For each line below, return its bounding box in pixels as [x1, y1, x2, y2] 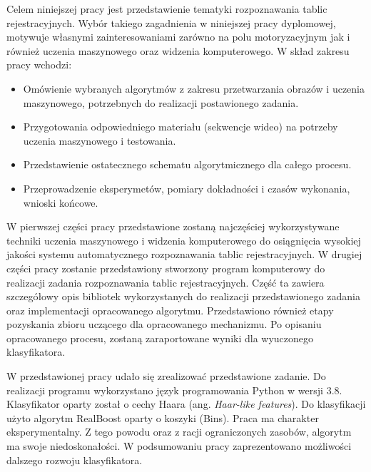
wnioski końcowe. [23, 195, 98, 210]
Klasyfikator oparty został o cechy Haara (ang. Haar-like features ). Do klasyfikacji [6, 396, 366, 411]
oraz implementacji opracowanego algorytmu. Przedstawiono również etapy [6, 302, 334, 317]
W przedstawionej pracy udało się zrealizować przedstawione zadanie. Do [6, 369, 326, 384]
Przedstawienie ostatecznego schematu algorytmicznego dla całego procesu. [23, 157, 352, 172]
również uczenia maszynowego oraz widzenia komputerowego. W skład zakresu [6, 43, 350, 58]
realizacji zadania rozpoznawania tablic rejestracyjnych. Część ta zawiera [6, 275, 325, 289]
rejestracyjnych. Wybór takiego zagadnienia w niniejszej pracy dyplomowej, [6, 15, 336, 30]
